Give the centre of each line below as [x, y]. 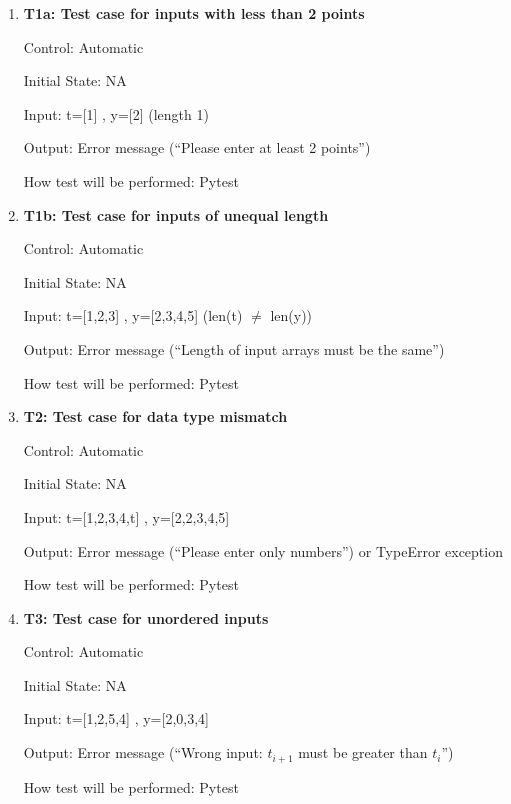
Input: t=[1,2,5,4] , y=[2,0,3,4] [116, 718]
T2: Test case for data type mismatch [155, 416]
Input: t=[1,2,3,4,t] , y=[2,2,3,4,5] [126, 516]
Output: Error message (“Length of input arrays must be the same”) [234, 348]
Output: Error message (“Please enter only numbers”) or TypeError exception [263, 550]
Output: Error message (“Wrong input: [143, 752]
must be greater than [363, 752]
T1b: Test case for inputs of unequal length [176, 214]
